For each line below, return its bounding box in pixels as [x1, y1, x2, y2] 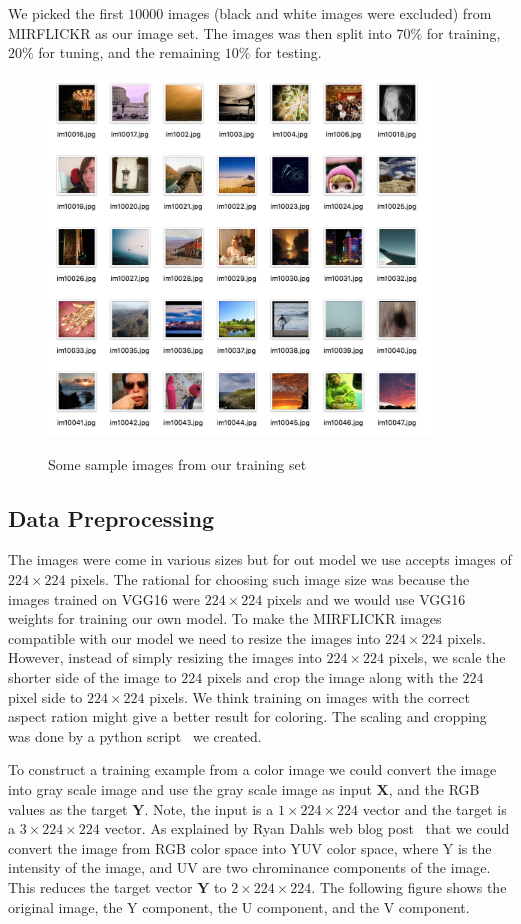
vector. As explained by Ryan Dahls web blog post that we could [104, 818, 510, 839]
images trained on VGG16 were [8, 588, 201, 609]
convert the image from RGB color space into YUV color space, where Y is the [8, 837, 492, 858]
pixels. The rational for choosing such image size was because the [70, 569, 470, 590]
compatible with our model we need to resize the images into [8, 627, 381, 648]
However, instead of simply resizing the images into [8, 647, 322, 668]
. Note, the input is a [144, 798, 274, 819]
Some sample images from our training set [48, 453, 307, 474]
